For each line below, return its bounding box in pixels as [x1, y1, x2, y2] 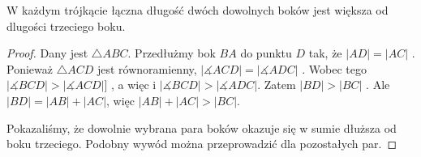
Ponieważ [6, 60, 53, 77]
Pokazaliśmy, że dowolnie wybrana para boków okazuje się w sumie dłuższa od [6, 119, 397, 136]
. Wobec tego [302, 60, 367, 77]
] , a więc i [104, 76, 157, 93]
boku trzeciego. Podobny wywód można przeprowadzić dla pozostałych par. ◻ [6, 135, 397, 152]
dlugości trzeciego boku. [6, 17, 126, 34]
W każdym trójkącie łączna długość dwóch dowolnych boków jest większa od [6, 2, 389, 18]
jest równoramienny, [97, 60, 197, 77]
